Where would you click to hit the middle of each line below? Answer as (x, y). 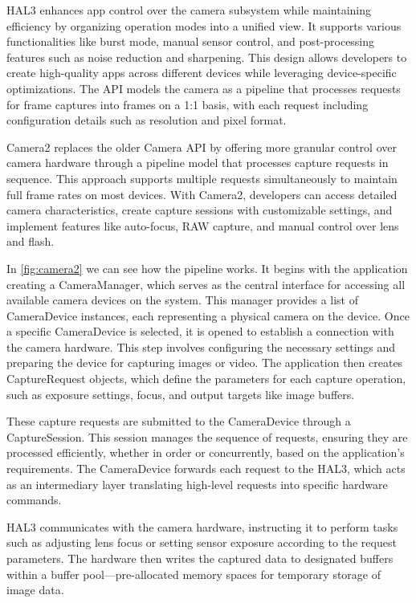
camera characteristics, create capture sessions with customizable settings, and (200, 210)
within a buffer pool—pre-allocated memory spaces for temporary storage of (194, 574)
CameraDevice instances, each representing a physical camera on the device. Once (208, 315)
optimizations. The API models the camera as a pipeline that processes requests (204, 88)
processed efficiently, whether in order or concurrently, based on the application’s (206, 452)
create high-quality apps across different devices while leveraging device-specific (202, 73)
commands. (34, 500)
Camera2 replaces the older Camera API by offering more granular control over (202, 147)
